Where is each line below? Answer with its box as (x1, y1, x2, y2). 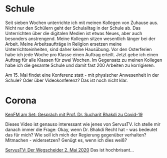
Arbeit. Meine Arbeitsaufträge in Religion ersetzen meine (5, 41, 122, 47)
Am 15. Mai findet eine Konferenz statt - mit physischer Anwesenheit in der (5, 72, 159, 78)
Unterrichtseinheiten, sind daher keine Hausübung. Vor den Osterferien (5, 46, 152, 52)
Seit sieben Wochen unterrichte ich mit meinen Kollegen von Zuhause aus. (5, 20, 158, 26)
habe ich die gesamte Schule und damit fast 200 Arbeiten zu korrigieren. (5, 62, 155, 68)
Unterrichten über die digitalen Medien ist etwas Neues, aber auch (5, 30, 142, 36)
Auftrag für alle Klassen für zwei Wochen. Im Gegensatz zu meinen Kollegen (5, 57, 162, 63)
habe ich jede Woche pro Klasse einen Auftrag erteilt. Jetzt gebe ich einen (5, 51, 158, 58)
